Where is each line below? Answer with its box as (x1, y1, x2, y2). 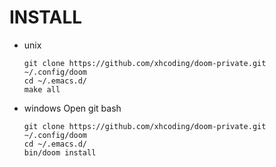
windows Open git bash (23, 102, 122, 114)
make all (23, 84, 61, 95)
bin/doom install (23, 147, 97, 158)
